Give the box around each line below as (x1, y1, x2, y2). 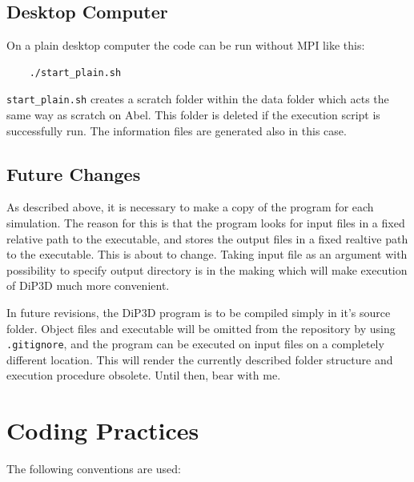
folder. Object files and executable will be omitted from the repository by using (6, 319, 396, 336)
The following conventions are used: (6, 460, 181, 477)
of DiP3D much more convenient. (6, 277, 170, 294)
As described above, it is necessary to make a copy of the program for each (6, 199, 374, 215)
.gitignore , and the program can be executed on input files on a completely (6, 335, 384, 352)
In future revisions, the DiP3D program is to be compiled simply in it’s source (6, 304, 391, 320)
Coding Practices (6, 414, 199, 447)
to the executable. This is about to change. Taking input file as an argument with (6, 246, 408, 263)
